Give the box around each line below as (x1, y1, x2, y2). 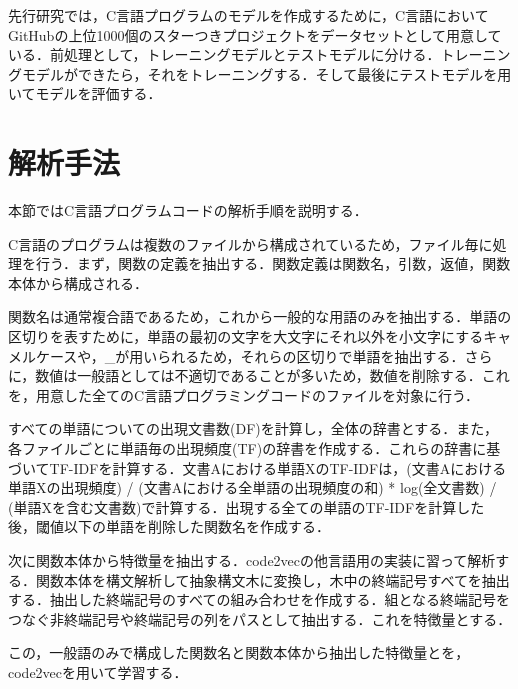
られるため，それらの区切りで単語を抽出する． (157, 345, 465, 366)
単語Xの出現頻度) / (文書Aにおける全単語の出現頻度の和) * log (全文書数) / (8, 477, 497, 498)
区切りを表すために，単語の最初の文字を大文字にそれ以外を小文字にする (8, 326, 484, 347)
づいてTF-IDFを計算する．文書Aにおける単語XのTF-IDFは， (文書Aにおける (8, 457, 507, 478)
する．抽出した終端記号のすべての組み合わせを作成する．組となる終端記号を (8, 589, 511, 610)
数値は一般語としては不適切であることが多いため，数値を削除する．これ (35, 365, 510, 386)
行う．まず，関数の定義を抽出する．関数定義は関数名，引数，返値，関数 (35, 253, 511, 274)
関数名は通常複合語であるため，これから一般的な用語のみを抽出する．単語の (8, 306, 512, 327)
